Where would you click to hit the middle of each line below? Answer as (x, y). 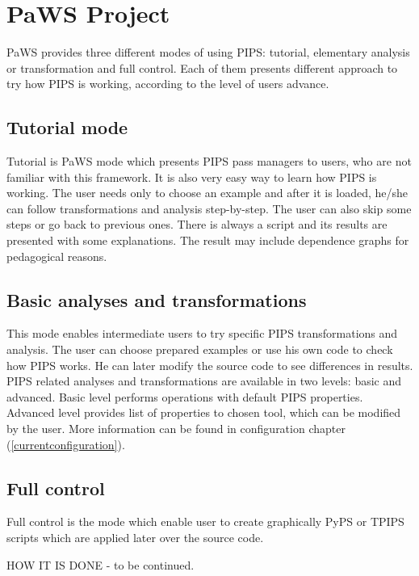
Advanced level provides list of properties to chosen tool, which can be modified (204, 412)
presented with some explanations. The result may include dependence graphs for (208, 240)
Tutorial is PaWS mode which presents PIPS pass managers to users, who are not (209, 161)
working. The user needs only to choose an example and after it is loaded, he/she (207, 193)
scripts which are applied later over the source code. (135, 538)
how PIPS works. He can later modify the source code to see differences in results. (210, 365)
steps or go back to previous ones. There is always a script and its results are (197, 224)
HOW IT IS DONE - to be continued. (101, 564)
